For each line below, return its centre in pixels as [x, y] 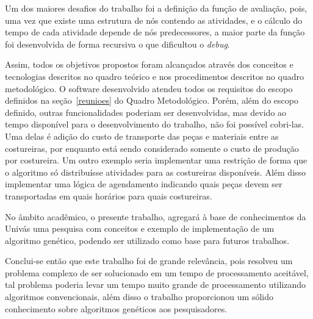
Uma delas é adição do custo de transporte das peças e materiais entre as [142, 136]
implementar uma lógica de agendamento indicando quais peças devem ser [144, 184]
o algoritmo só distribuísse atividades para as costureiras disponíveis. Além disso [156, 172]
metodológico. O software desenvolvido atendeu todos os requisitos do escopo [149, 88]
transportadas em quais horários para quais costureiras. [109, 195]
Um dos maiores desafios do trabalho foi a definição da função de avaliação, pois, [156, 8]
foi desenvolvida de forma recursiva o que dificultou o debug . [117, 44]
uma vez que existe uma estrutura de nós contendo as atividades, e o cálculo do [154, 20]
